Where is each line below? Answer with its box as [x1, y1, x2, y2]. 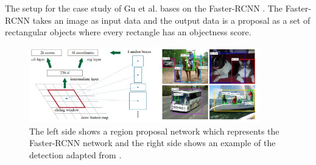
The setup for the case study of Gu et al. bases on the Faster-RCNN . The [5, 2, 283, 14]
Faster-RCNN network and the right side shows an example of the [29, 136, 276, 149]
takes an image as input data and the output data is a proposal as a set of [32, 13, 311, 26]
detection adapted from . [29, 148, 122, 161]
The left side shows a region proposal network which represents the [29, 124, 279, 137]
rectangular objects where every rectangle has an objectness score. [5, 26, 251, 38]
